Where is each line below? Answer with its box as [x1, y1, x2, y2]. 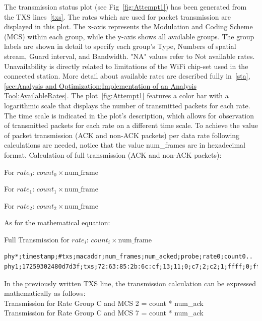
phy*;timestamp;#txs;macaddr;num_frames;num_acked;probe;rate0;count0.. [4, 253, 253, 261]
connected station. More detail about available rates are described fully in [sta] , [4, 71, 250, 81]
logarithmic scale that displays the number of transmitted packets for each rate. [4, 100, 250, 110]
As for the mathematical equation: [4, 217, 110, 228]
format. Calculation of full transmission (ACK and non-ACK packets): [4, 149, 222, 160]
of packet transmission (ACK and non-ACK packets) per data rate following [4, 130, 240, 140]
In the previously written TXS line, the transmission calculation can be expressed [4, 278, 256, 288]
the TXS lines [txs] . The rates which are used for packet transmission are [4, 11, 231, 22]
